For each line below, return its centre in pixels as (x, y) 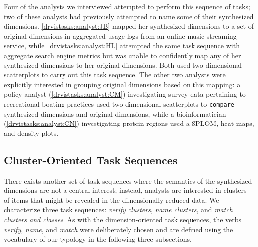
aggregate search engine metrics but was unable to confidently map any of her (123, 55)
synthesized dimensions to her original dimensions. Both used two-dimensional (123, 65)
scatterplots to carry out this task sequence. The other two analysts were (115, 75)
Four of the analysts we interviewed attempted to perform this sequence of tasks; (127, 6)
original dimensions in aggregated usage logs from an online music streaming (120, 35)
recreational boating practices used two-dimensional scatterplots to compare (119, 103)
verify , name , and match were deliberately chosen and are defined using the (119, 229)
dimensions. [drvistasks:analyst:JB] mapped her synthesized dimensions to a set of (129, 26)
